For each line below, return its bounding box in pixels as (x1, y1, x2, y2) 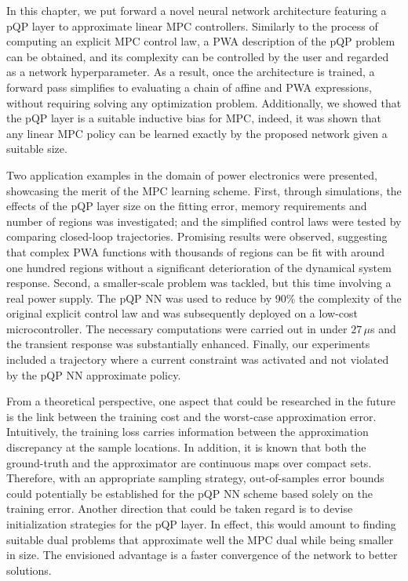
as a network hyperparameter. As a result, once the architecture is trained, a (6, 64, 375, 80)
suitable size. (6, 140, 67, 157)
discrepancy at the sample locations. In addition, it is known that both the (6, 439, 366, 456)
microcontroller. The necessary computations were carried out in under (6, 320, 348, 336)
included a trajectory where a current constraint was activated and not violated (6, 351, 389, 368)
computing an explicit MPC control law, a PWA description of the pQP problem (6, 33, 395, 49)
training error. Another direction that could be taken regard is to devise (6, 500, 353, 517)
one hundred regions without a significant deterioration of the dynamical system (6, 259, 392, 275)
